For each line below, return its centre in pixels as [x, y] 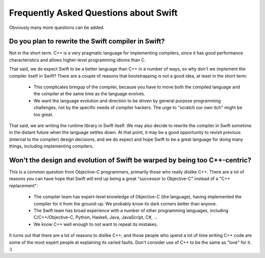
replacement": [24, 185]
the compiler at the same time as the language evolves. [90, 94]
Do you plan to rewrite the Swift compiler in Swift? [87, 41]
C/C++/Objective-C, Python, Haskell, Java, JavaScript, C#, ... [96, 217]
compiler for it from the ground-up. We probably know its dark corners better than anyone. [125, 204]
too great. [43, 114]
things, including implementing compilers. [51, 146]
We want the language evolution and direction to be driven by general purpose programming [127, 101]
